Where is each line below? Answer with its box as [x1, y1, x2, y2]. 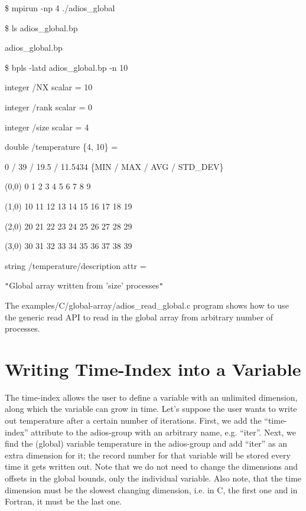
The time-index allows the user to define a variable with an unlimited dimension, [5, 391, 298, 403]
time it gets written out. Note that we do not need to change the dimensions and [5, 460, 298, 473]
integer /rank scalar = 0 [5, 100, 92, 113]
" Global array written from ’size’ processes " [5, 279, 164, 291]
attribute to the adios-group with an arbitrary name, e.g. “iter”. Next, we [31, 425, 297, 438]
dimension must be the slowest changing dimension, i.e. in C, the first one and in [5, 483, 298, 496]
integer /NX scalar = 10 [5, 81, 93, 93]
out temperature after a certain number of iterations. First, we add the [5, 414, 262, 427]
